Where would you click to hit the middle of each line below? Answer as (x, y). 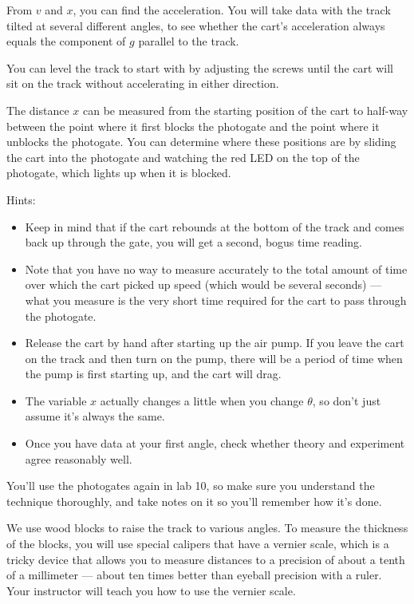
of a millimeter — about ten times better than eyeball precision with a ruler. (194, 575)
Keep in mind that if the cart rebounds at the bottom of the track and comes (215, 226)
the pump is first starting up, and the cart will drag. (153, 374)
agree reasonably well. (79, 458)
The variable (56, 400)
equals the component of (66, 41)
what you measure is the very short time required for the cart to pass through (216, 300)
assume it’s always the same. (95, 416)
